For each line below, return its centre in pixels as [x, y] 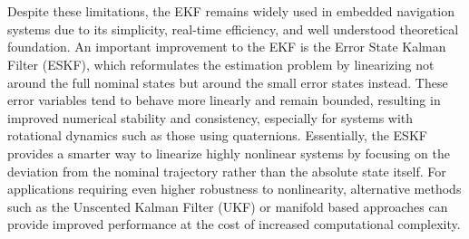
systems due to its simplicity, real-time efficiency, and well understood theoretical [233, 29]
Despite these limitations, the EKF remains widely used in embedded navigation [231, 11]
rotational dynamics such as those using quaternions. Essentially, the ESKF [217, 135]
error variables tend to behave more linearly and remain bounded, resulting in [224, 100]
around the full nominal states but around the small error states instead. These [228, 82]
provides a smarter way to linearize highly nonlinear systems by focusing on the [229, 153]
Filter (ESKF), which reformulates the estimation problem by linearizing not [221, 64]
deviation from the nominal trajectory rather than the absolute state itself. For [227, 171]
